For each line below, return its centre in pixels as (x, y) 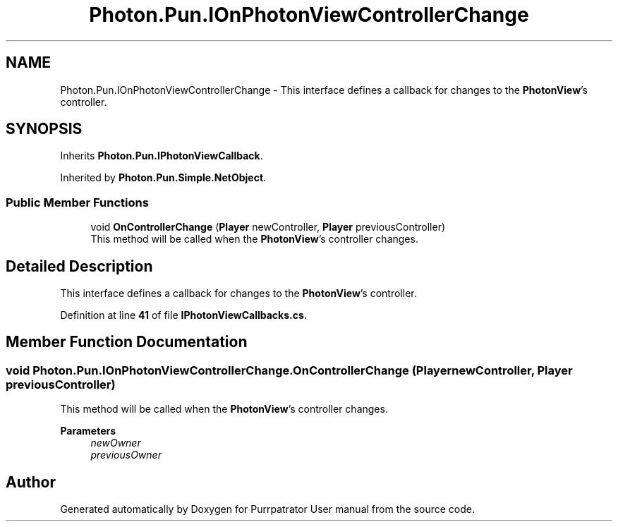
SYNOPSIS (44, 129)
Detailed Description (79, 266)
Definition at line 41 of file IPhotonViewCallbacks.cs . (183, 315)
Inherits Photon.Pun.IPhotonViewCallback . (162, 156)
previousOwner (126, 455)
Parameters (88, 431)
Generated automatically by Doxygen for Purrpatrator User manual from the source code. (267, 509)
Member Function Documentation (127, 342)
